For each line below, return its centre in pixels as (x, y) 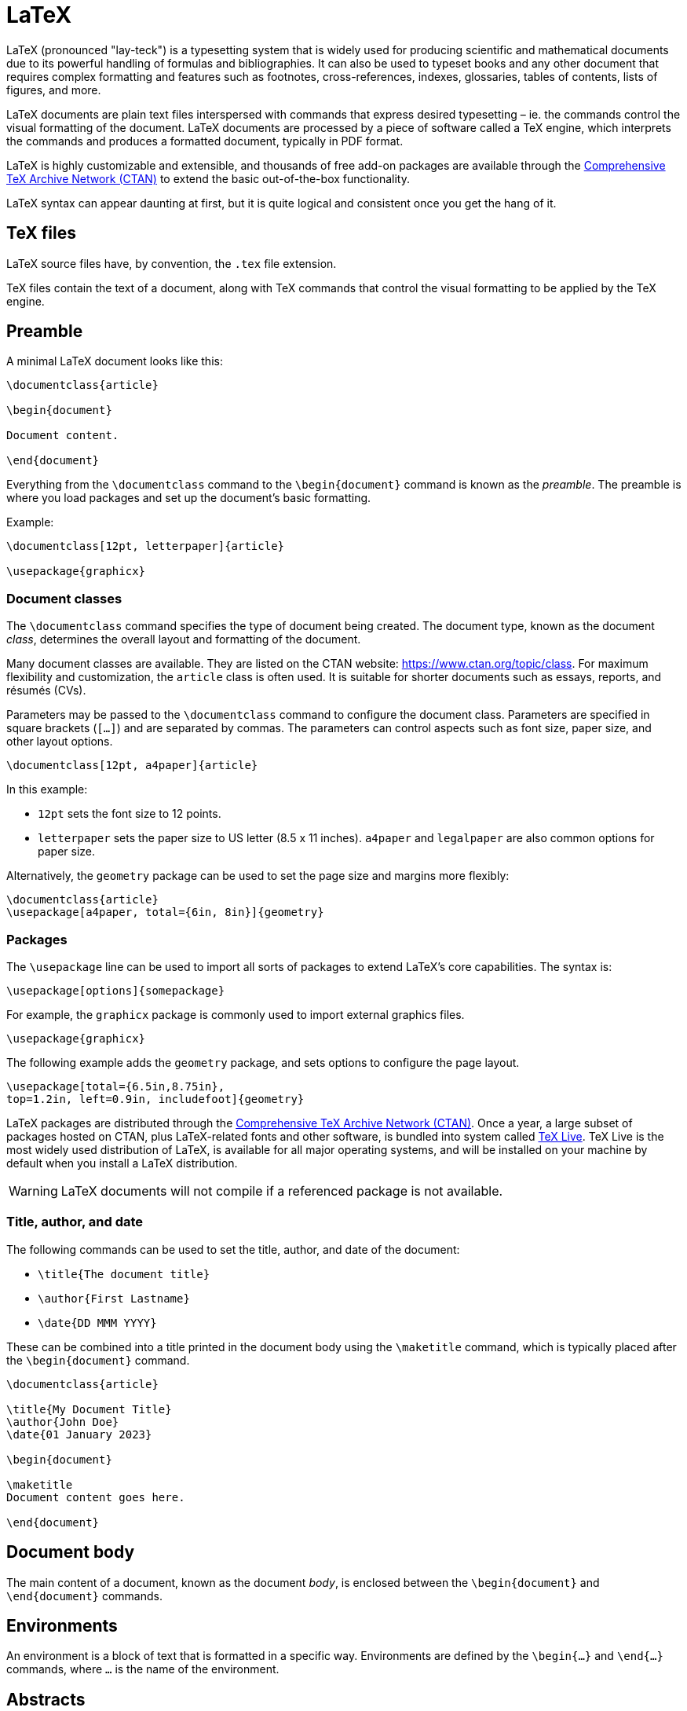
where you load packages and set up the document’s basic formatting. (189, 498)
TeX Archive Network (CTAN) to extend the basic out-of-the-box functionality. (208, 178)
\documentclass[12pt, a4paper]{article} (132, 766)
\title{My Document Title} (89, 1409)
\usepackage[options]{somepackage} (116, 990)
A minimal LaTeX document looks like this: (115, 361)
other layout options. (60, 742)
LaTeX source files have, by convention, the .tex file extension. (172, 263)
